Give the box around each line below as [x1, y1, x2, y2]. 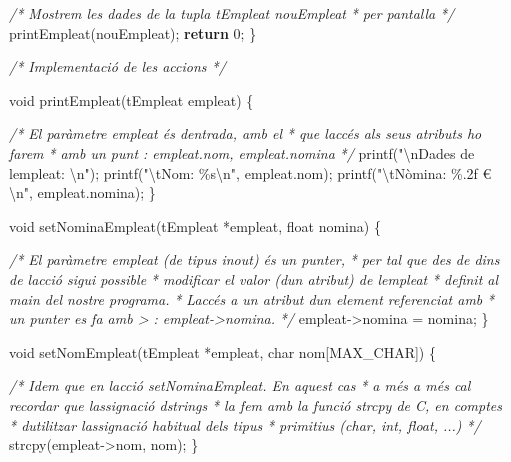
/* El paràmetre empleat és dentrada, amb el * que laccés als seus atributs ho [9, 123, 482, 144]
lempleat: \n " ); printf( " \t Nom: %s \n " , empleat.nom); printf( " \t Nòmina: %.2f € [9, 162, 492, 183]
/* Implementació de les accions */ [9, 56, 226, 77]
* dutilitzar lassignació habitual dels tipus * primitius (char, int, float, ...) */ [9, 414, 481, 435]
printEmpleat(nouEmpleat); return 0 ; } [9, 22, 257, 43]
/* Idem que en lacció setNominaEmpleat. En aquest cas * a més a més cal [9, 375, 471, 396]
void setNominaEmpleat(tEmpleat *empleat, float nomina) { [9, 215, 381, 236]
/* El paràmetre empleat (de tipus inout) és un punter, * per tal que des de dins [9, 249, 500, 270]
